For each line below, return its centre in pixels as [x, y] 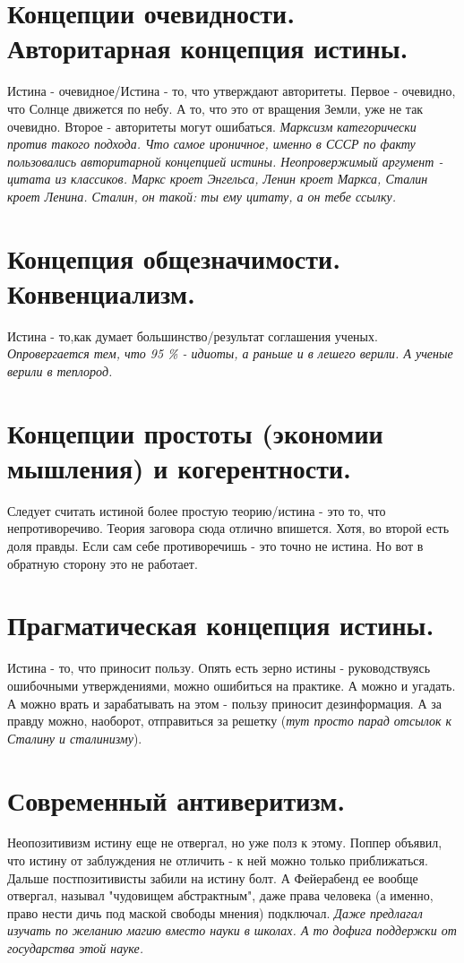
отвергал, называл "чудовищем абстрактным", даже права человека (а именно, [220, 895]
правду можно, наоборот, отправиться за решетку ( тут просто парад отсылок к [230, 721]
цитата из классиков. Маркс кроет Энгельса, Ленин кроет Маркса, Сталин [218, 179]
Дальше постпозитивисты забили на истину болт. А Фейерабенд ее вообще [213, 877]
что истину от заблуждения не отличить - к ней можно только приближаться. [218, 860]
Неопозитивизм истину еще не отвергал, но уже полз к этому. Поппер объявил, [225, 843]
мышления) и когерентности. [180, 467]
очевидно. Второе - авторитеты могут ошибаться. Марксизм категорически [212, 126]
